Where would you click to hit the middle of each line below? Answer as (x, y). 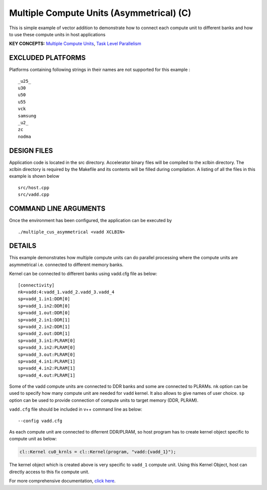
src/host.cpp (34, 188)
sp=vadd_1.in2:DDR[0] (44, 306)
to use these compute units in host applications (57, 34)
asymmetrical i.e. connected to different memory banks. (66, 265)
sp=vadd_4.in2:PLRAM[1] (47, 368)
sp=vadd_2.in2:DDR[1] (44, 327)
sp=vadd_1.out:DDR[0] (44, 313)
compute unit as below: (33, 439)
